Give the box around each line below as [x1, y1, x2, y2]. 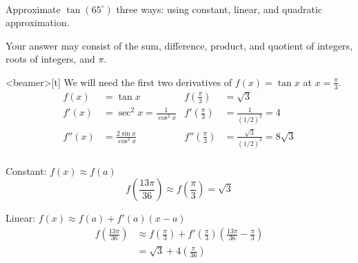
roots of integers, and [6, 52, 95, 66]
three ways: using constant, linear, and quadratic [116, 1, 323, 16]
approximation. [6, 15, 70, 30]
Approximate [6, 1, 61, 16]
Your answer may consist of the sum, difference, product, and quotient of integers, [6, 38, 353, 52]
